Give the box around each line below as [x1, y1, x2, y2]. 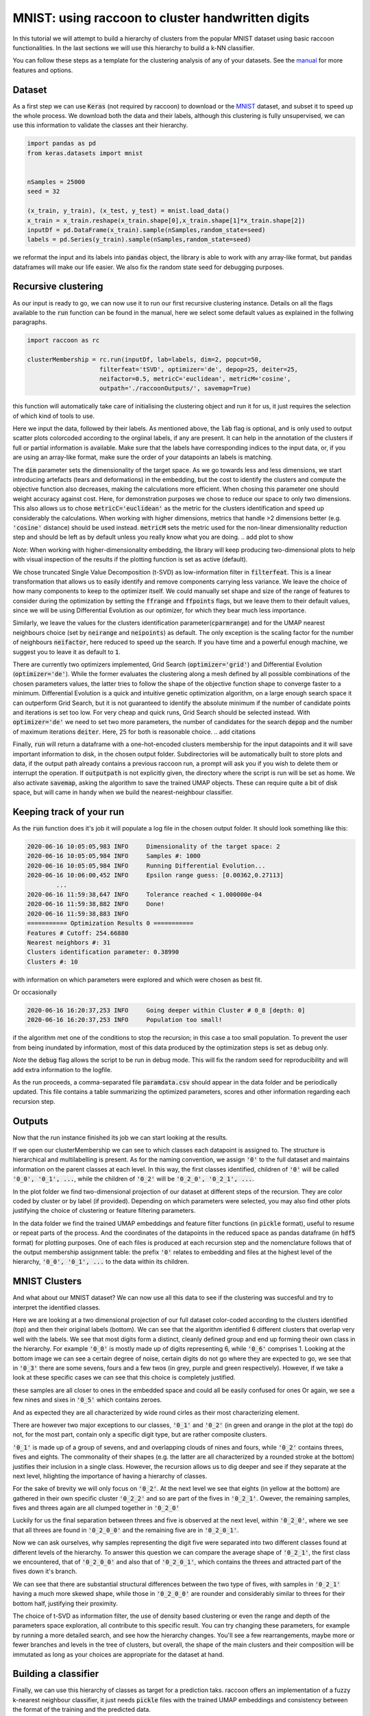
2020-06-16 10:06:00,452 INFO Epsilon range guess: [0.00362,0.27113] [27, 872, 284, 879]
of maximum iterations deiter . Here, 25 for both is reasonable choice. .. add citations [12, 728, 256, 736]
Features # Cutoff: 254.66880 [27, 929, 129, 937]
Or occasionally [12, 988, 58, 997]
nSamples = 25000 [27, 178, 86, 185]
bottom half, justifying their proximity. [12, 1599, 118, 1608]
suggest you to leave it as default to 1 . [12, 647, 121, 656]
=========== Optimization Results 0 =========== [27, 920, 194, 927]
